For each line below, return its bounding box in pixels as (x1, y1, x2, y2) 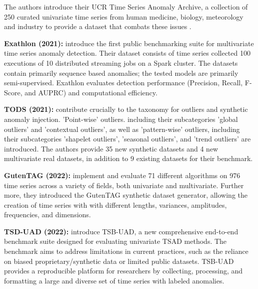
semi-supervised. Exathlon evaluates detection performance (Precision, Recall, (4, 77, 243, 88)
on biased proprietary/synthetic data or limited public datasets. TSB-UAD (4, 255, 234, 266)
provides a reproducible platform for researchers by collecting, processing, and (4, 265, 243, 276)
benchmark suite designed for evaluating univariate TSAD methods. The (4, 236, 227, 246)
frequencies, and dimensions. (4, 209, 91, 220)
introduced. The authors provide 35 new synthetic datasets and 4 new (4, 143, 218, 154)
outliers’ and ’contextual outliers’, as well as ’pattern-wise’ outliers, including (4, 123, 240, 134)
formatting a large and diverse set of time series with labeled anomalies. (4, 275, 224, 285)
